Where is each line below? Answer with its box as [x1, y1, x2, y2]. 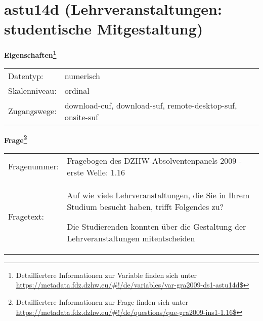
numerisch [64, 69, 100, 82]
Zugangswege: [8, 105, 57, 117]
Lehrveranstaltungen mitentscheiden [67, 232, 195, 244]
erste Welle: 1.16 [67, 166, 125, 178]
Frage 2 [4, 133, 27, 145]
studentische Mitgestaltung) [4, 18, 203, 39]
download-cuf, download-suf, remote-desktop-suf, [64, 99, 237, 111]
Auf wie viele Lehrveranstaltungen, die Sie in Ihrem [67, 189, 250, 201]
